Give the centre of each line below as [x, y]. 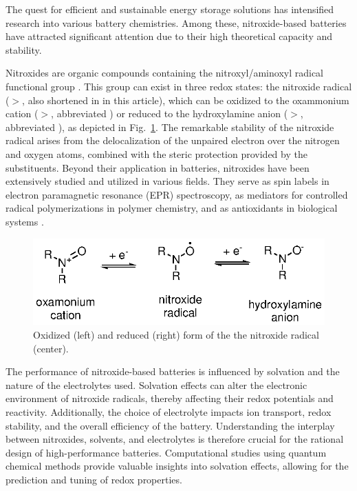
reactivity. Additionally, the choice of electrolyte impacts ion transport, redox [169, 411]
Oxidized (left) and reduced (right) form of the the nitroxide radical [176, 334]
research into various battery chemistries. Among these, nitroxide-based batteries [176, 22]
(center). [51, 348]
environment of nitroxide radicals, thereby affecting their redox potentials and [170, 398]
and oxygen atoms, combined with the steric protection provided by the [156, 153]
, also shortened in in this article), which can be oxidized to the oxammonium [186, 100]
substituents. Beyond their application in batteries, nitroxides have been [158, 167]
